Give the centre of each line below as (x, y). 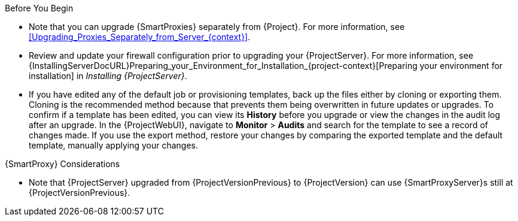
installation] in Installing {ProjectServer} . (108, 76)
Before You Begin (39, 8)
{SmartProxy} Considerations (63, 164)
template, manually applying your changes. (114, 145)
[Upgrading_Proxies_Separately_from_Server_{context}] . (140, 37)
